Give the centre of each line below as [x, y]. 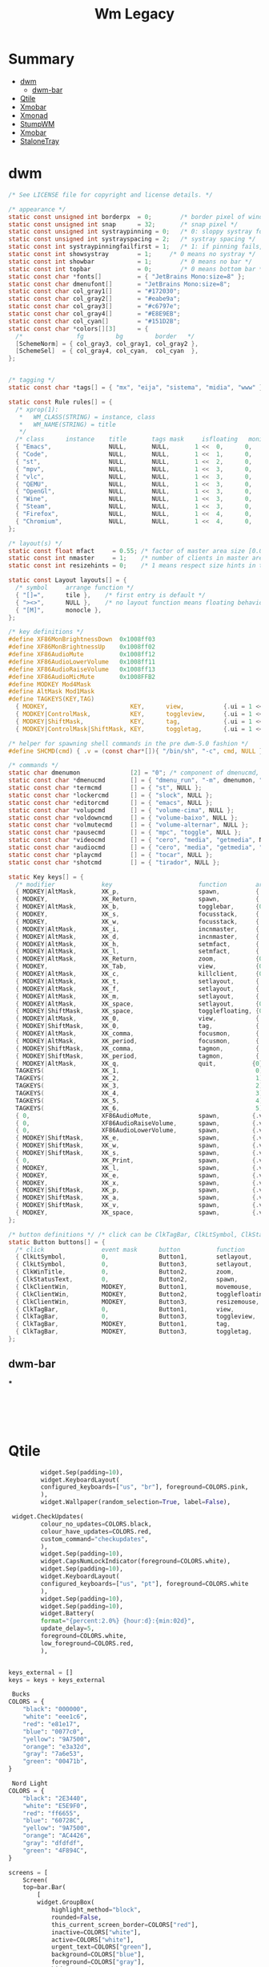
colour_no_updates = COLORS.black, [96, 1524]
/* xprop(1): [37, 409]
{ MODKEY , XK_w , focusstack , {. [139, 921]
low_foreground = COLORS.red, [87, 1643]
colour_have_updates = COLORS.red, [96, 1531]
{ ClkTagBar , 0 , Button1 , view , [125, 1309]
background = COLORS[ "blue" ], [98, 1955]
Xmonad [34, 115]
